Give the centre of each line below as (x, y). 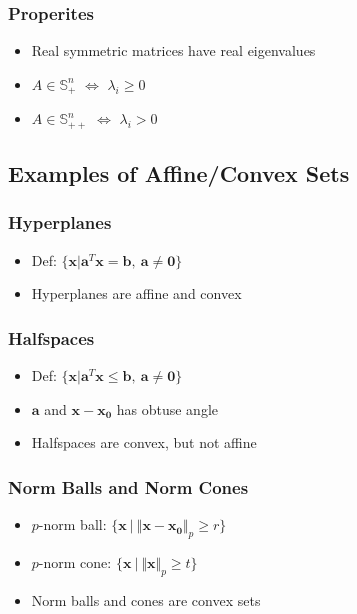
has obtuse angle (167, 408)
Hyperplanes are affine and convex (136, 293)
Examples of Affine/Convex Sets (179, 173)
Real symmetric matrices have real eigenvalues (173, 50)
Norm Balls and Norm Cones (128, 486)
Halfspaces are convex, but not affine (144, 442)
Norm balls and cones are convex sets (146, 599)
